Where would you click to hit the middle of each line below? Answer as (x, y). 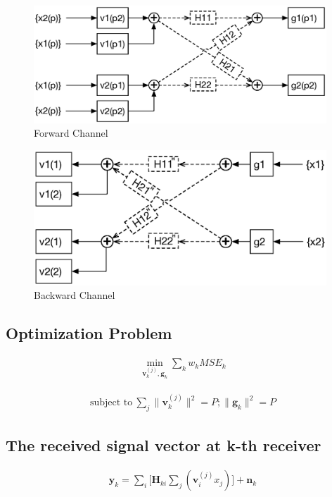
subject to (111, 403)
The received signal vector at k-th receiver (164, 444)
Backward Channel (75, 295)
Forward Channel (71, 133)
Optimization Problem (89, 333)
